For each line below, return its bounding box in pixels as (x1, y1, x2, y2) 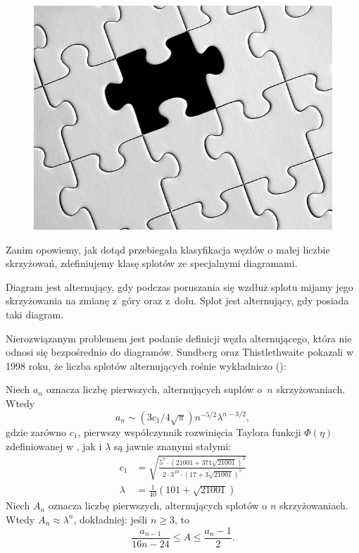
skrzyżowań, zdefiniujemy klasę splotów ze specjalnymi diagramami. (6, 256, 298, 271)
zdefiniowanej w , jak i (6, 438, 102, 453)
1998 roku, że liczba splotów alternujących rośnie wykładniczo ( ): (6, 358, 286, 373)
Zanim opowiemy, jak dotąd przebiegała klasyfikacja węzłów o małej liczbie (6, 242, 330, 256)
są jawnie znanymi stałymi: (114, 438, 232, 453)
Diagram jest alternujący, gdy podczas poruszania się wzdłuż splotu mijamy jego (6, 279, 353, 294)
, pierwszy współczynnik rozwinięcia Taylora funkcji (77, 425, 301, 440)
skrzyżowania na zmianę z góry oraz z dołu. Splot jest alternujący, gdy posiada (6, 293, 349, 308)
